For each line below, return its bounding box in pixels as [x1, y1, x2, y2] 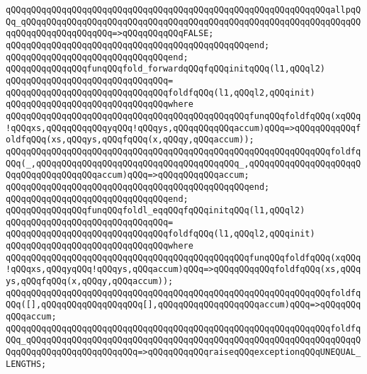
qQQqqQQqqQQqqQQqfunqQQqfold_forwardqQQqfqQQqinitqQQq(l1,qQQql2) [6, 64, 326, 74]
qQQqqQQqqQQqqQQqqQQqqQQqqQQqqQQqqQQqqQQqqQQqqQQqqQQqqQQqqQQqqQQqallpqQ [6, 5, 361, 15]
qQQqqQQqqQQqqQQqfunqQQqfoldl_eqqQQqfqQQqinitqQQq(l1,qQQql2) [6, 205, 305, 216]
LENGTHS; [6, 358, 47, 369]
